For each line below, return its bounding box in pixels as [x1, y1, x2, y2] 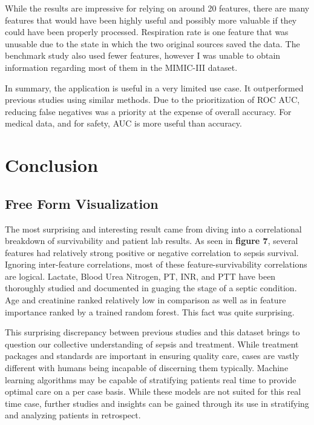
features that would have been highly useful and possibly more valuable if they [5, 13, 297, 26]
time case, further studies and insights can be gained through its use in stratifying [5, 397, 309, 409]
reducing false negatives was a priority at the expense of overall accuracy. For [5, 105, 292, 117]
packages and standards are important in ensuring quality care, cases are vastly [5, 349, 299, 362]
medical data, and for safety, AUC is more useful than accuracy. [5, 117, 242, 130]
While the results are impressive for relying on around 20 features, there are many [5, 2, 310, 14]
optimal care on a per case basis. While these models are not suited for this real [5, 385, 301, 398]
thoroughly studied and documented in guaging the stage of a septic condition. [5, 282, 297, 294]
